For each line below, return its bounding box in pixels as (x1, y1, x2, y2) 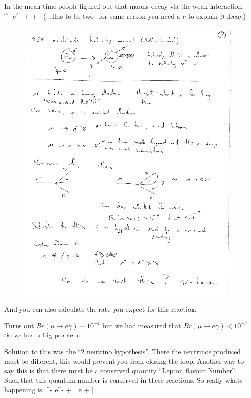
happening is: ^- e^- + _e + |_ (4, 384, 99, 395)
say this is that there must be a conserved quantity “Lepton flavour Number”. (4, 365, 236, 376)
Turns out (4, 320, 34, 330)
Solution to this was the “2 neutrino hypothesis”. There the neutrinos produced (4, 346, 241, 356)
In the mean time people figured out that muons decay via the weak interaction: (4, 1, 244, 11)
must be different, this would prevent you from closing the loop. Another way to (4, 356, 244, 366)
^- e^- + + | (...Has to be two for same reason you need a (4, 10, 180, 21)
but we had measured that (102, 320, 181, 330)
